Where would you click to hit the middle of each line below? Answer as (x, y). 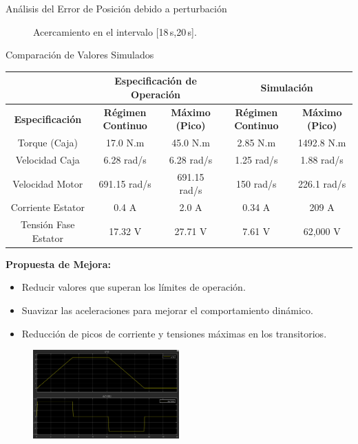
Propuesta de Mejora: (59, 264)
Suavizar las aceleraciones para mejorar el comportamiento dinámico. (167, 310)
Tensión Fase (48, 224)
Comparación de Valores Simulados (80, 55)
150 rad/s (256, 183)
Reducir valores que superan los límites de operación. (134, 287)
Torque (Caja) (48, 143)
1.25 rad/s (256, 159)
